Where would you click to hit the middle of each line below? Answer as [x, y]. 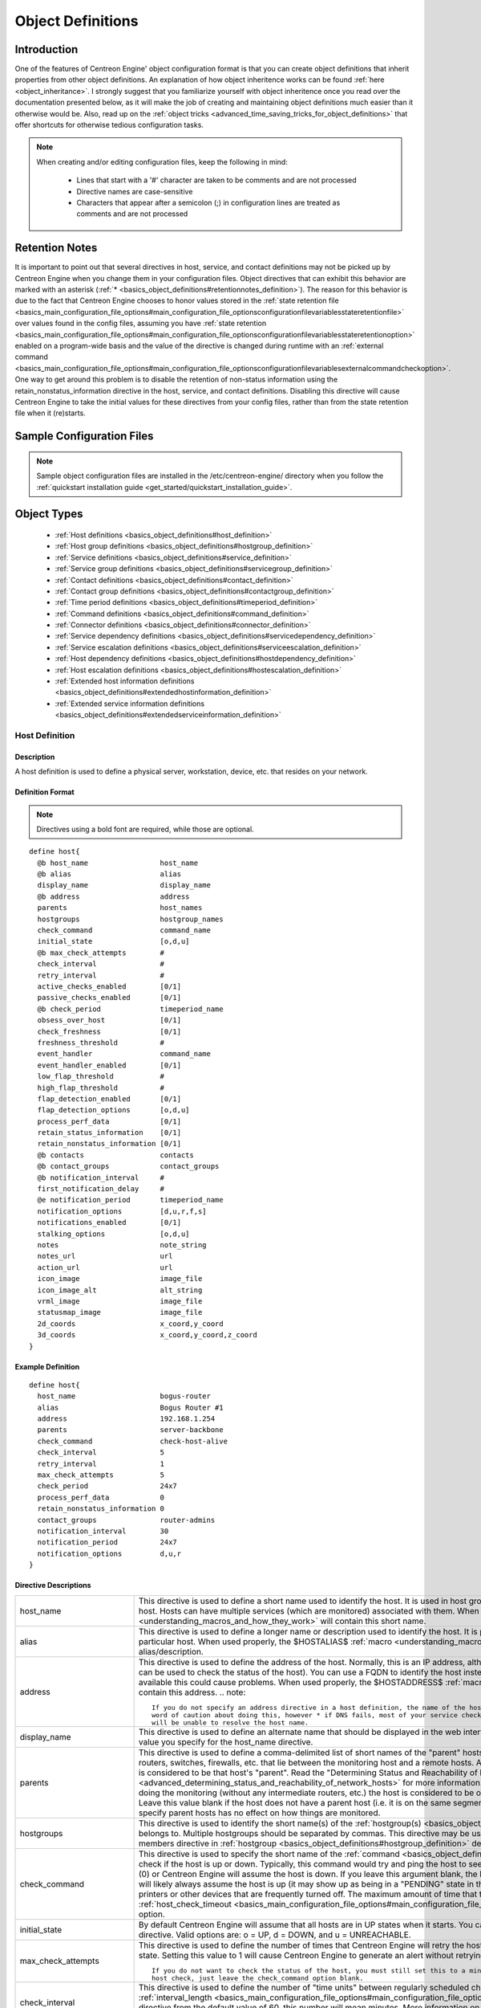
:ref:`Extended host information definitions [125, 681]
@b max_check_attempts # [101, 953]
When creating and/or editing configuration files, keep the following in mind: [162, 161]
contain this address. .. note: [192, 1692]
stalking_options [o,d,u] [113, 1234]
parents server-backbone [130, 1430]
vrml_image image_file [120, 1301]
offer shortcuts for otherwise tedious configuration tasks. [109, 125]
